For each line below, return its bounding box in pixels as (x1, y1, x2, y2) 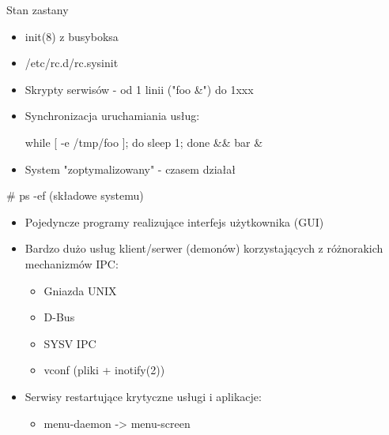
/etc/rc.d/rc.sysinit (25, 54, 119, 71)
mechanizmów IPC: (25, 255, 119, 272)
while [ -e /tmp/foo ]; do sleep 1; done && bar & (25, 133, 263, 150)
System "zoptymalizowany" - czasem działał (25, 160, 236, 177)
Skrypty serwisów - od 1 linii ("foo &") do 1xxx (25, 81, 254, 97)
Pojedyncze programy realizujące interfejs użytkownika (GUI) (25, 213, 324, 230)
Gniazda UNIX (43, 282, 117, 298)
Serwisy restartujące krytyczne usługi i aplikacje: (25, 388, 262, 404)
